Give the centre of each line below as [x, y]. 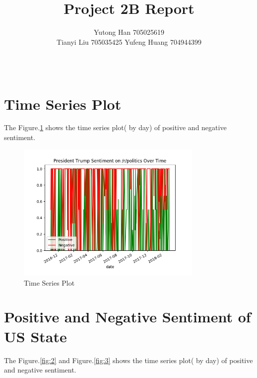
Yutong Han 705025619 [129, 32]
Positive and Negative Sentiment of [128, 317]
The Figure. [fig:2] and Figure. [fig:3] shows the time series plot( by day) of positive [128, 360]
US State [35, 336]
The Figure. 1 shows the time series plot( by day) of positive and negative [115, 127]
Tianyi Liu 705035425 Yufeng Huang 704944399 [129, 41]
